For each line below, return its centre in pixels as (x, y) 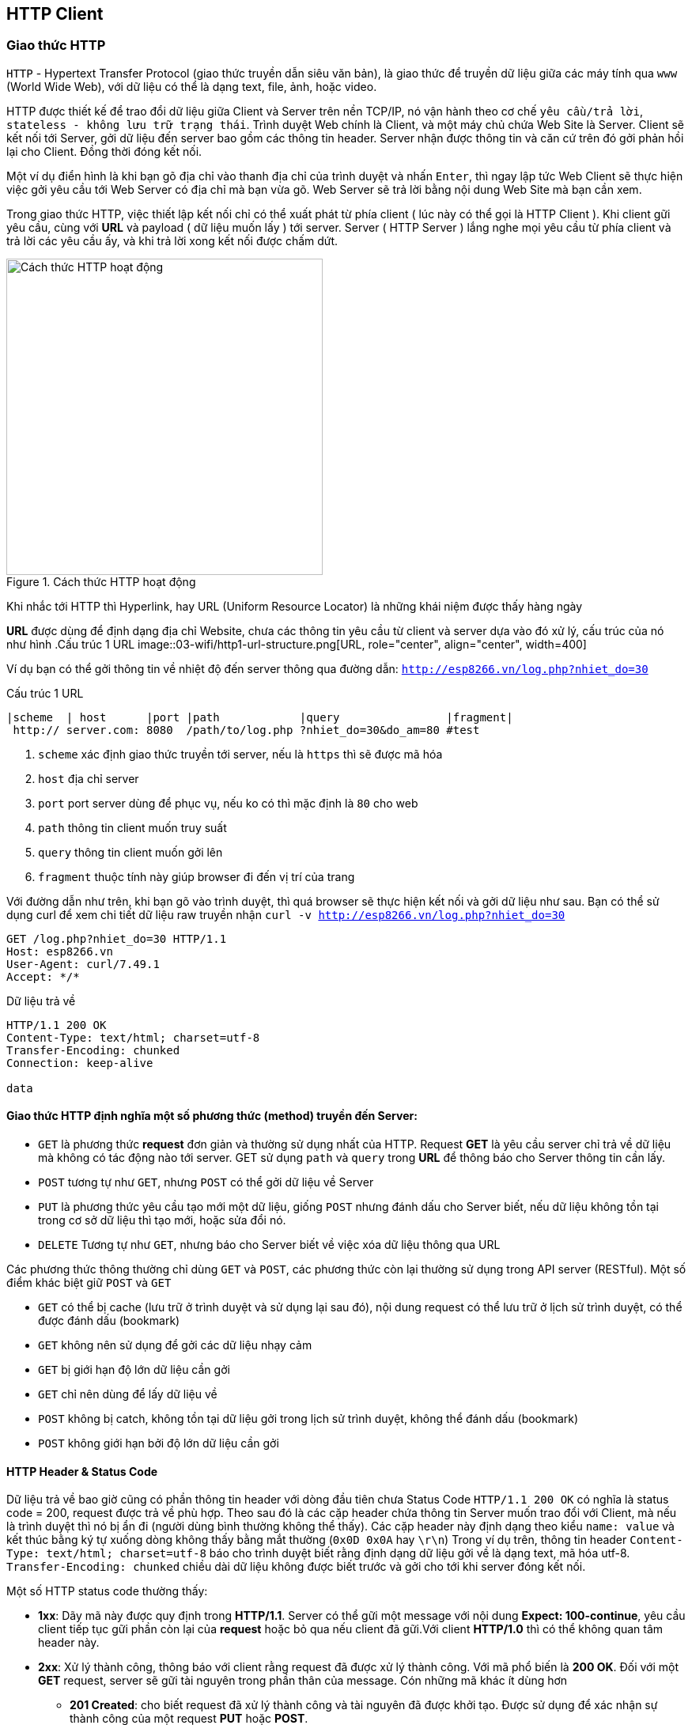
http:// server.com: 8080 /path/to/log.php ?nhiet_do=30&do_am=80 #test (246, 730)
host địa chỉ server (89, 778)
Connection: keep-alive (80, 1063)
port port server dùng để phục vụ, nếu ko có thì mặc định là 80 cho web (228, 803)
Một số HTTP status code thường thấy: (107, 1591)
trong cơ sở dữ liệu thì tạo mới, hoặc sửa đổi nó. (162, 1220)
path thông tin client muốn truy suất (132, 827)
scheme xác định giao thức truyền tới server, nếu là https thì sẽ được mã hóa (240, 754)
